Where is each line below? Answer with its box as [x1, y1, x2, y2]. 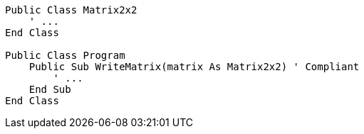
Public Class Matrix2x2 [5, 4, 137, 16]
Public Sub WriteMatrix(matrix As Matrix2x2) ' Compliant [28, 61, 360, 72]
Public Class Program [5, 50, 125, 61]
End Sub [28, 84, 71, 95]
